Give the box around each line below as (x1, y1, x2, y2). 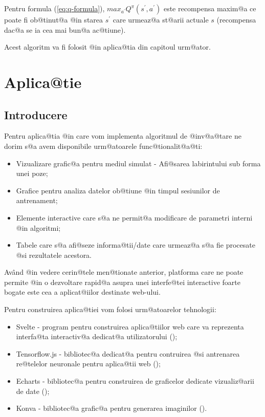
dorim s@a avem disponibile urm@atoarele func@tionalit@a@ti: (4, 140, 203, 151)
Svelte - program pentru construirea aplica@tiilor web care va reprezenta (16, 321, 244, 332)
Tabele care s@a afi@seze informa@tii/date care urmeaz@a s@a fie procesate (16, 239, 255, 250)
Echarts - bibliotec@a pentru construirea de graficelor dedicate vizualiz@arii (16, 376, 254, 386)
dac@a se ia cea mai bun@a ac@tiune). (4, 24, 126, 35)
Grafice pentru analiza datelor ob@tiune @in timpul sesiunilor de (16, 185, 220, 195)
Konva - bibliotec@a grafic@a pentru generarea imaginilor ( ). (16, 403, 207, 413)
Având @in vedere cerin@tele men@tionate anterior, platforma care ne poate (4, 267, 244, 277)
